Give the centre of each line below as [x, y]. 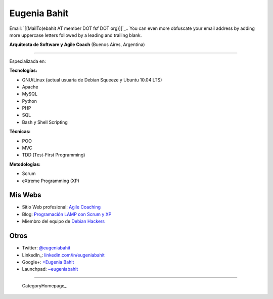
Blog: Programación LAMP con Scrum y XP [67, 214]
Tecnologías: [23, 70]
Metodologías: [25, 164]
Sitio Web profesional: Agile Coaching [61, 207]
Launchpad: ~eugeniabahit [50, 269]
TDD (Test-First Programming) [54, 155]
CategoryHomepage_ [44, 285]
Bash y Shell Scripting [45, 122]
